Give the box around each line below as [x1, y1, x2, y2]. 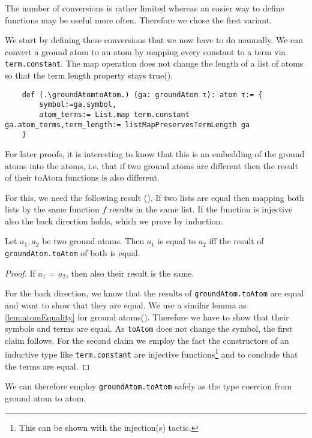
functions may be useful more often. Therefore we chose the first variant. [5, 13, 272, 26]
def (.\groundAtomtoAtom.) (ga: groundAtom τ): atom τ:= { [22, 90, 263, 99]
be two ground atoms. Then [42, 235, 145, 247]
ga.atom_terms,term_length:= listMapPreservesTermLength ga [5, 120, 250, 129]
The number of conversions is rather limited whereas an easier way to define [5, 2, 284, 14]
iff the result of [209, 235, 264, 247]
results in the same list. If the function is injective [109, 203, 293, 215]
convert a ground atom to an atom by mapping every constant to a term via [5, 45, 286, 58]
